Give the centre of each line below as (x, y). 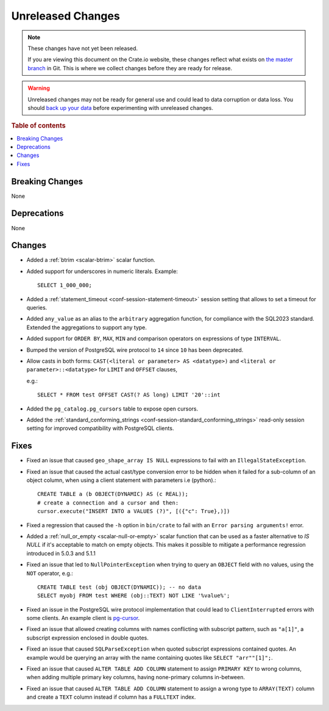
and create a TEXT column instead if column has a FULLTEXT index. (111, 697)
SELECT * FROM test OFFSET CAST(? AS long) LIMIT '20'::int (129, 395)
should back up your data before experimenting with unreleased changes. (120, 108)
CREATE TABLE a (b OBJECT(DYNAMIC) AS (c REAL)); (113, 494)
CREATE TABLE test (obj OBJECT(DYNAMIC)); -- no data (119, 587)
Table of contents (39, 126)
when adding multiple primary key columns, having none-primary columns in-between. (136, 677)
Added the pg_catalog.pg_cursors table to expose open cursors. (112, 409)
